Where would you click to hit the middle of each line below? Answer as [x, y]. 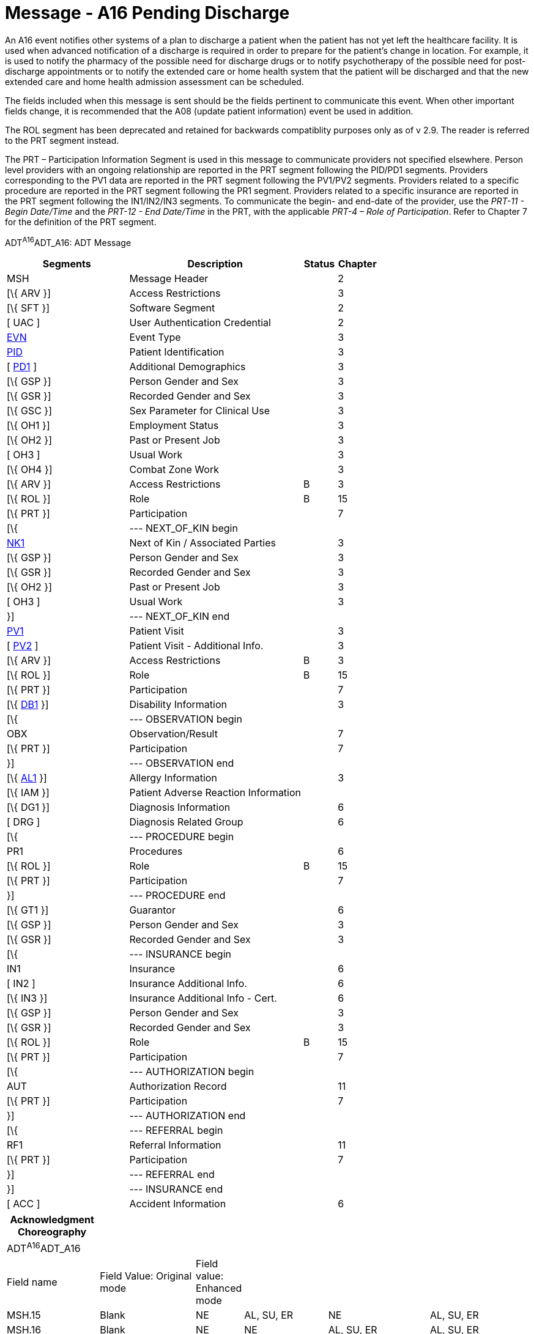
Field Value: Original [146, 1276]
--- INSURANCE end [176, 1189]
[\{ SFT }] [28, 308]
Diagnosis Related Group [186, 822]
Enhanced [219, 1288]
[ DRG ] [24, 822]
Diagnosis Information [180, 807]
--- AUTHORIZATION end [187, 1116]
